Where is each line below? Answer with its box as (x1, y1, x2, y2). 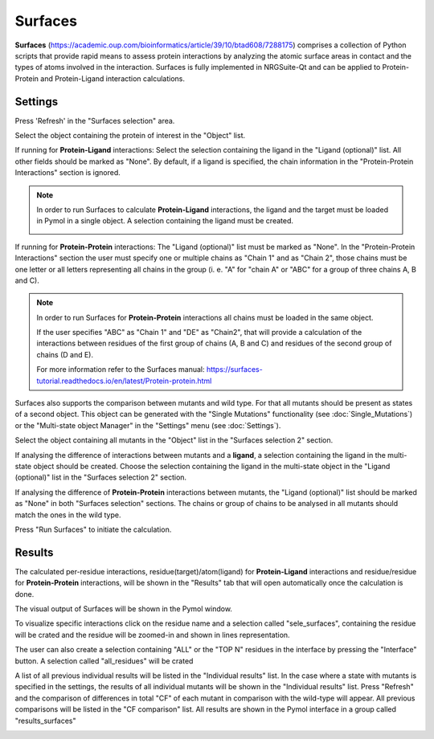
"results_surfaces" (14, 716, 76, 725)
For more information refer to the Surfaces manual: (36, 365, 205, 374)
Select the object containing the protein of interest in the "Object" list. (14, 131, 246, 141)
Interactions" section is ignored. (14, 168, 121, 178)
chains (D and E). (36, 349, 94, 359)
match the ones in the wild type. (14, 510, 121, 520)
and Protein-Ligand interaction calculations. (40, 73, 185, 84)
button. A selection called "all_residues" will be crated (14, 655, 194, 666)
